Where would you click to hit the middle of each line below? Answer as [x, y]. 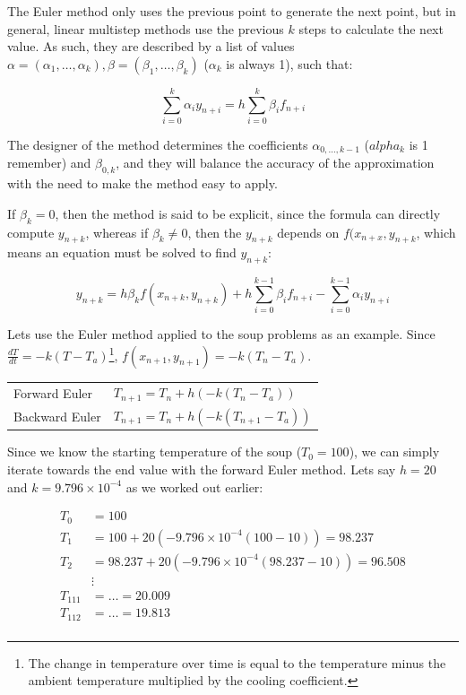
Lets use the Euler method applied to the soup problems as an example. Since [221, 334]
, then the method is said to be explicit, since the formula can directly [248, 213]
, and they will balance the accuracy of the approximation [275, 163]
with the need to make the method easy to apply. [142, 183]
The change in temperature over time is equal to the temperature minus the [237, 662]
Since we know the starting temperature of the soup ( [155, 452]
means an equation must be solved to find [122, 252]
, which [436, 232]
